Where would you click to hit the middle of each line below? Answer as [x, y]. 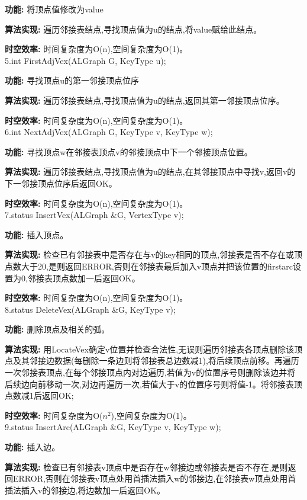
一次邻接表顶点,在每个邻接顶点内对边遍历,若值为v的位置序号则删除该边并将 [150, 372]
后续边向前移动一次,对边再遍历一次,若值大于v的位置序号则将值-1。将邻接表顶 [153, 384]
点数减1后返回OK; [39, 395]
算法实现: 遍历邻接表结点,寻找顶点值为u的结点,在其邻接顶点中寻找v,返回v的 [150, 172]
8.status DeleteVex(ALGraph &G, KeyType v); [90, 309]
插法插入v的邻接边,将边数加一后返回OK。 [85, 490]
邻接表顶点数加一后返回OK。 [84, 278]
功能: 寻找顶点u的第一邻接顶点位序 [72, 80]
